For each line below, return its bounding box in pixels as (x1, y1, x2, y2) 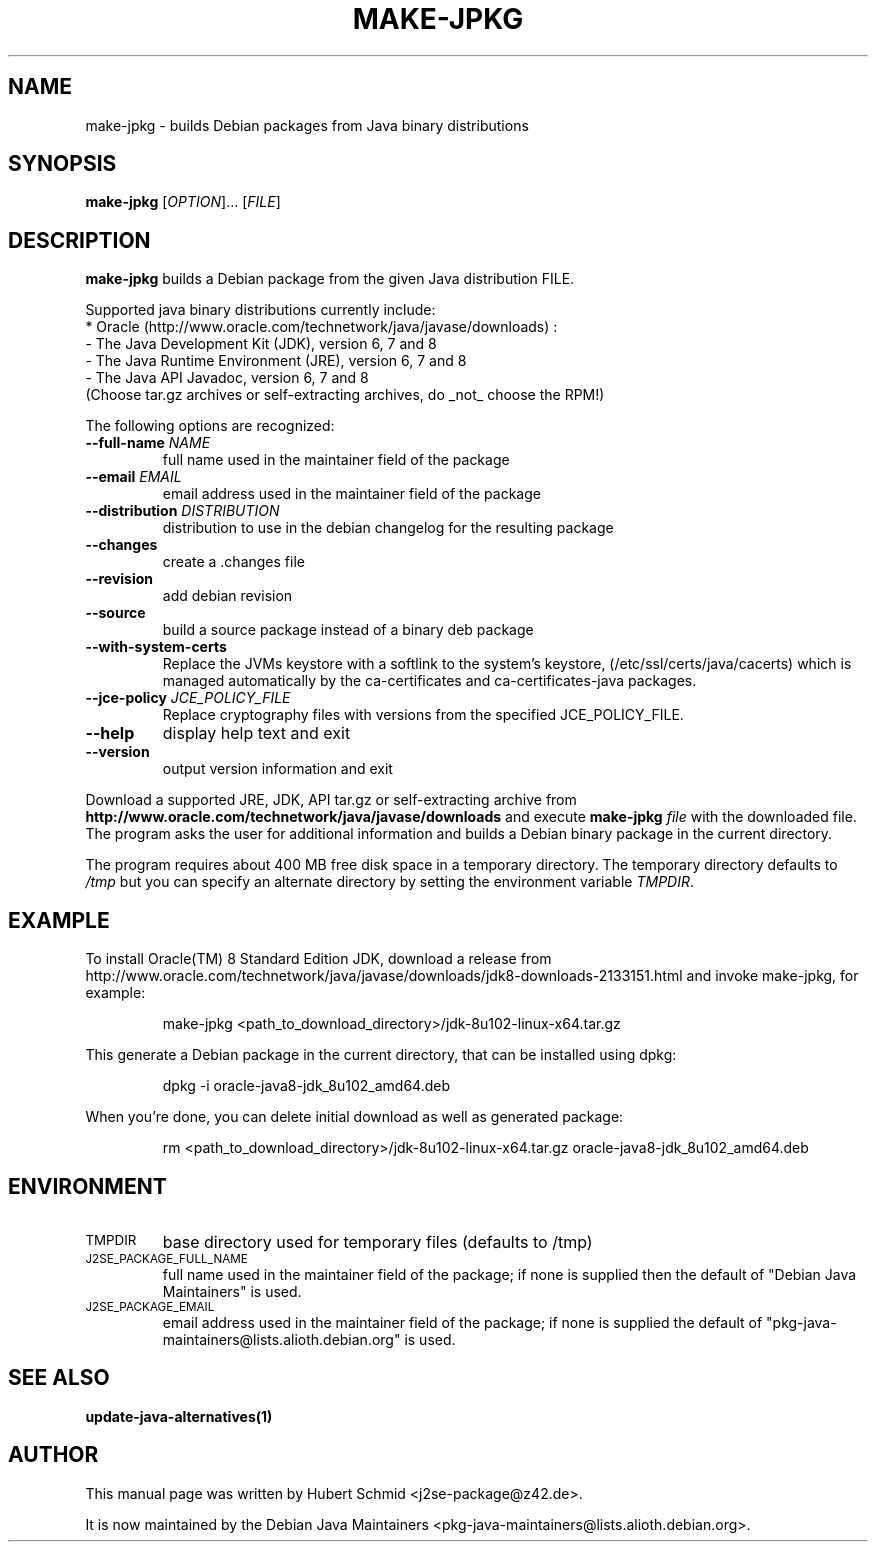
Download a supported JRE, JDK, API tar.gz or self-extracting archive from (85, 791, 577, 809)
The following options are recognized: (85, 417, 335, 435)
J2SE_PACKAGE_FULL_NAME (85, 1251, 248, 1266)
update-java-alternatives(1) (85, 1407, 273, 1425)
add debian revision (162, 587, 293, 605)
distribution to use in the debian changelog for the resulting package (162, 519, 614, 537)
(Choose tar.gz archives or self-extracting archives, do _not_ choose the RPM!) (85, 386, 605, 404)
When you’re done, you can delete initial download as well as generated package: (85, 1108, 624, 1126)
